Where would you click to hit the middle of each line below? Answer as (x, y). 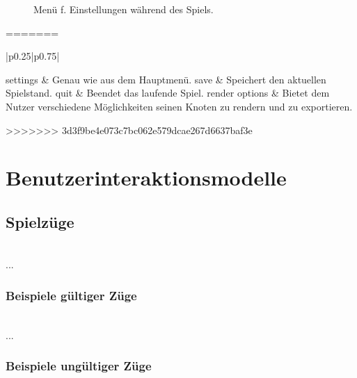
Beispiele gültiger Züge (71, 295)
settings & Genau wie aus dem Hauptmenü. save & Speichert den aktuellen (166, 79)
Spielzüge (40, 221)
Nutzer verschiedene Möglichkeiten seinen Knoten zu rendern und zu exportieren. (179, 106)
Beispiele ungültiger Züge (79, 366)
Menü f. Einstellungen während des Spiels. (124, 9)
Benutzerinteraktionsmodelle (146, 178)
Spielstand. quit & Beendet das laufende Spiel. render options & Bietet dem (168, 93)
